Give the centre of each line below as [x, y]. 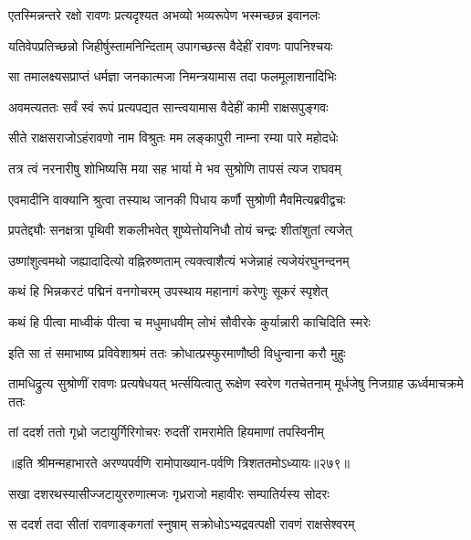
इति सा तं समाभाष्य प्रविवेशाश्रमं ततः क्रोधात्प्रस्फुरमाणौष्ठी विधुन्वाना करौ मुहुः [177, 352]
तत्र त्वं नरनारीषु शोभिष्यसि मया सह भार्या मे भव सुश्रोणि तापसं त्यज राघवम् [175, 168]
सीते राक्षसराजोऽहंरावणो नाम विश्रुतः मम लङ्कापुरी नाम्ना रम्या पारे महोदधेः [173, 138]
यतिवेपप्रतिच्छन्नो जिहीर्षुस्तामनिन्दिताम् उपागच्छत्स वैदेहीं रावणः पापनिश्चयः [171, 45]
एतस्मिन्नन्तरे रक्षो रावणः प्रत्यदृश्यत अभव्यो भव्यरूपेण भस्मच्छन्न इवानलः [164, 15]
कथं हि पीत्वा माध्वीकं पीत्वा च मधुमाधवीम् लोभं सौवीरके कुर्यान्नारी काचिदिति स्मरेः [189, 321]
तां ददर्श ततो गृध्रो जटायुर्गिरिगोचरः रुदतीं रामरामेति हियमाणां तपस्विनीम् [166, 432]
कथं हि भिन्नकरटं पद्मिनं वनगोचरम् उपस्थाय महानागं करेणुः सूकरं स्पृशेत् [168, 291]
